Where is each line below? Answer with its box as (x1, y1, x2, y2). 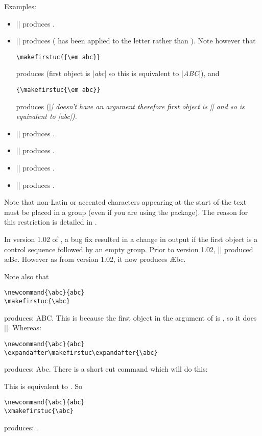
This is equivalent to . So (4, 380, 82, 391)
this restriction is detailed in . (4, 216, 97, 227)
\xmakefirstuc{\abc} (4, 407, 74, 415)
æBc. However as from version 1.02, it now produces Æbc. (4, 254, 186, 264)
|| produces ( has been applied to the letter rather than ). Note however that (16, 35, 256, 46)
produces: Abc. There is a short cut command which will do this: (4, 364, 208, 374)
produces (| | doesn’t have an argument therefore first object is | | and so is (16, 101, 245, 111)
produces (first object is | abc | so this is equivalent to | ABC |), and (16, 68, 220, 79)
